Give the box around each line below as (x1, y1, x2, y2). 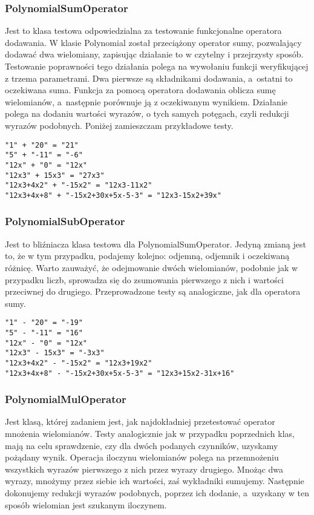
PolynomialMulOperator (5, 392, 126, 407)
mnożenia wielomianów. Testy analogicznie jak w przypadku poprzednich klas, (5, 427, 295, 440)
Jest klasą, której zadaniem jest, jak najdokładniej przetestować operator (5, 415, 275, 428)
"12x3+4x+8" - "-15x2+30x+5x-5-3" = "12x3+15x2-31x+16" (5, 369, 235, 378)
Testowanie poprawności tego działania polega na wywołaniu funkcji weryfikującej (5, 60, 309, 72)
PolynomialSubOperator (5, 214, 125, 229)
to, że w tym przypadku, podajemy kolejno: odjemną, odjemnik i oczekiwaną (5, 249, 290, 262)
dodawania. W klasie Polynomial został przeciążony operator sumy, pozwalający (5, 36, 302, 48)
